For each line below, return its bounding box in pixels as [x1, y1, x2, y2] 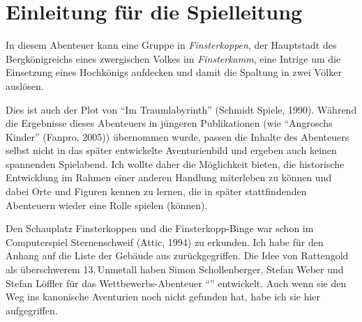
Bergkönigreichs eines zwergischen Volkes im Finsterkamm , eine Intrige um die [6, 51, 341, 66]
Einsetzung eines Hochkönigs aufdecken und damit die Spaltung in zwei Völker [6, 65, 342, 79]
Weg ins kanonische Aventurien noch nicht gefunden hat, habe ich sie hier [6, 289, 321, 304]
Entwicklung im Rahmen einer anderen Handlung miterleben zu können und [6, 170, 332, 185]
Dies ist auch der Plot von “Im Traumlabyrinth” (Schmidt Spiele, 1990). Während [6, 102, 357, 116]
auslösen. [6, 78, 44, 93]
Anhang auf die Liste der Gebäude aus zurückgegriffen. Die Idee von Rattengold [6, 248, 349, 263]
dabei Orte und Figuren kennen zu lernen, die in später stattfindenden [6, 184, 307, 199]
